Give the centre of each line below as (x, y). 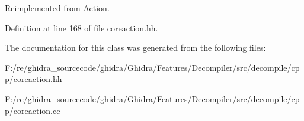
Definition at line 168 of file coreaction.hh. (81, 27)
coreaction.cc (37, 110)
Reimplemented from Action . (57, 8)
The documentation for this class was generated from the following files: (135, 48)
